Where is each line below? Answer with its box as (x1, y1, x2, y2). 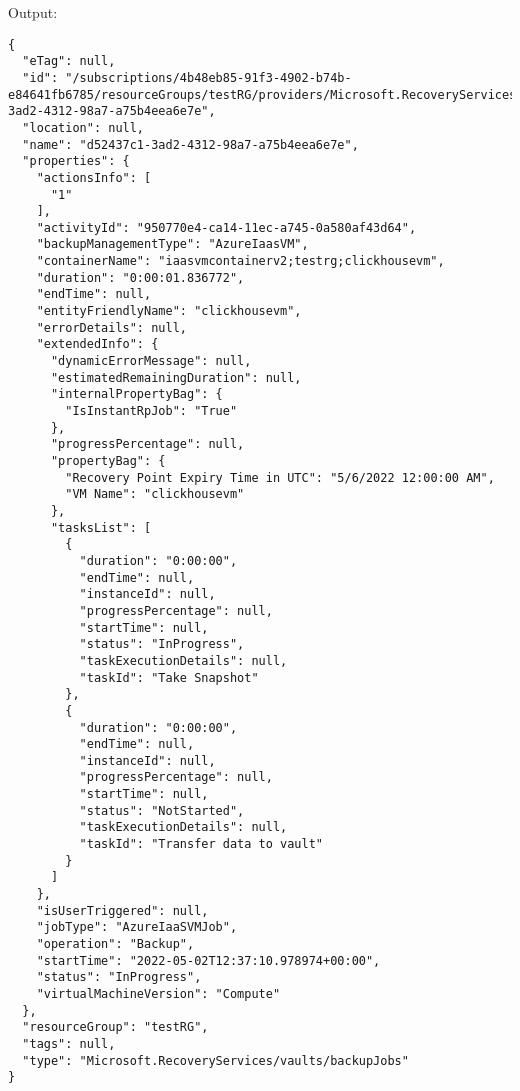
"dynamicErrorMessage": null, (50, 354, 252, 369)
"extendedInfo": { (36, 337, 159, 352)
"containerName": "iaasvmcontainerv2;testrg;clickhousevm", (36, 254, 445, 269)
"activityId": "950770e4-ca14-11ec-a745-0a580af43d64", (36, 220, 417, 235)
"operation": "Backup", (36, 937, 195, 952)
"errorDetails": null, (36, 320, 187, 335)
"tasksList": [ (50, 520, 152, 535)
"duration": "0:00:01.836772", (36, 270, 245, 285)
